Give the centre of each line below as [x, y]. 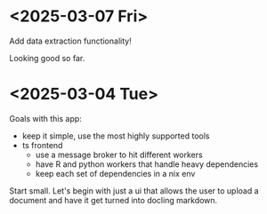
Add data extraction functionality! [70, 41]
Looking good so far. [47, 58]
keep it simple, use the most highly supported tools [116, 136]
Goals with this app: [45, 118]
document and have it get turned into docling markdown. [113, 200]
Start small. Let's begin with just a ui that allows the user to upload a [134, 190]
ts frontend [42, 145]
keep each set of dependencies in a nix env [115, 173]
